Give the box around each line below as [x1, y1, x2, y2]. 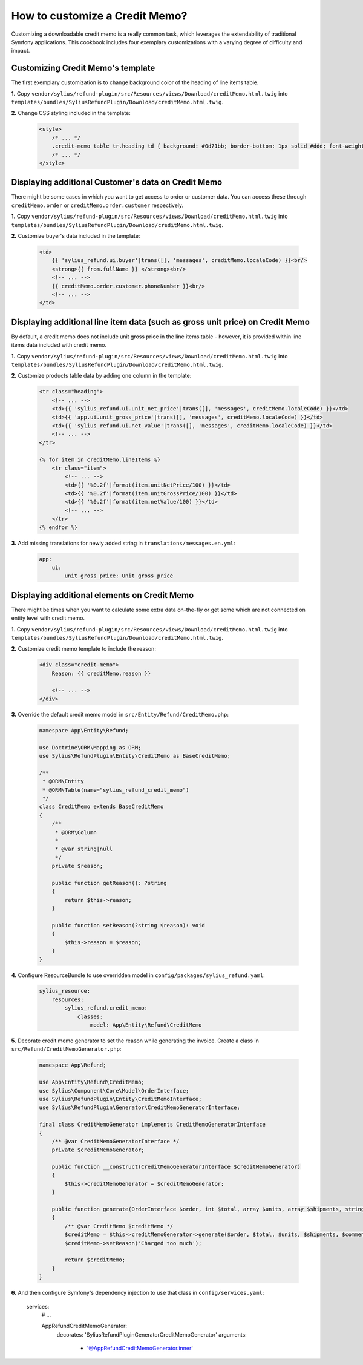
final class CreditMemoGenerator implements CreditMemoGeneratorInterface [39, 1121, 266, 1128]
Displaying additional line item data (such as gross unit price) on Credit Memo [11, 317, 310, 327]
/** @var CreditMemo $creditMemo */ [64, 1223, 174, 1229]
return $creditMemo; [64, 1257, 126, 1263]
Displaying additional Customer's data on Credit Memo [11, 177, 223, 188]
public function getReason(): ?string [51, 880, 167, 886]
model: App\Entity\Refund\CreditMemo [90, 1022, 202, 1028]
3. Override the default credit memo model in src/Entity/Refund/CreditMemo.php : [11, 711, 229, 718]
